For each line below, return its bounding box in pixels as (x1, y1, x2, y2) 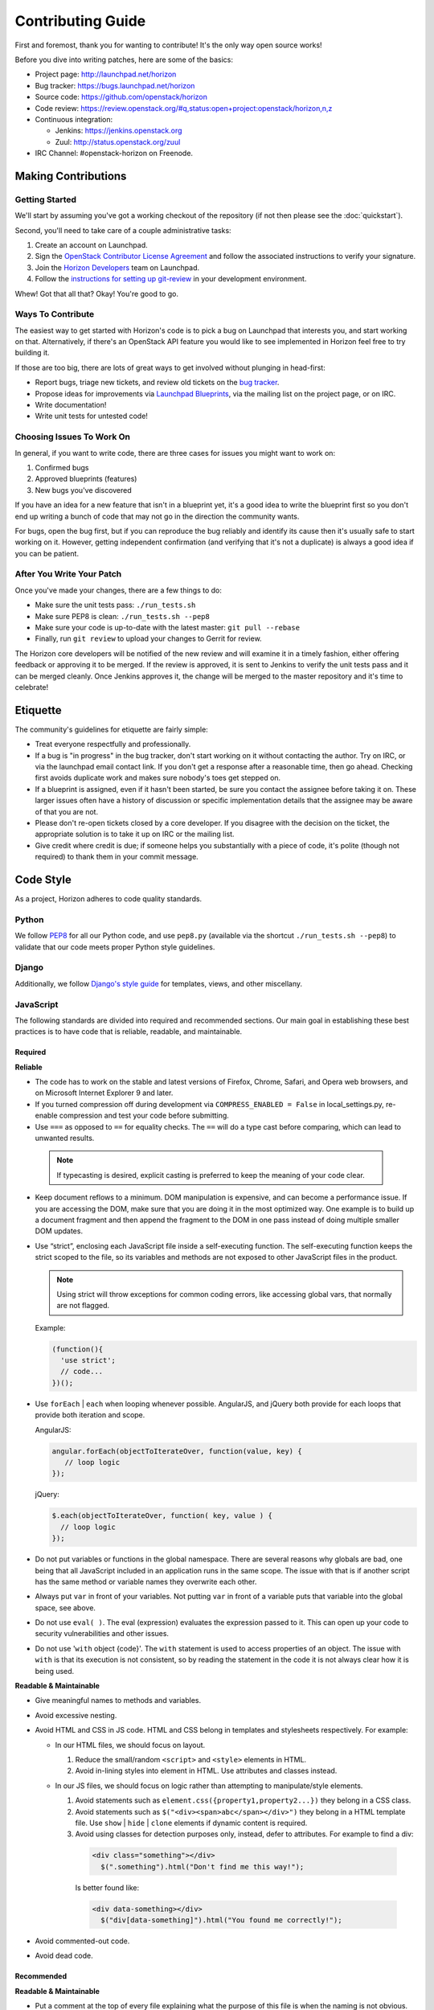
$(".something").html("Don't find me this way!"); (100, 1862, 305, 1871)
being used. (35, 1666, 75, 1676)
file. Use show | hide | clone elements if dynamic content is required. (75, 1818, 308, 1827)
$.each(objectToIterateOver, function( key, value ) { (51, 1512, 272, 1520)
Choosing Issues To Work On (14, 431, 131, 442)
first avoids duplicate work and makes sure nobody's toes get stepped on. (35, 773, 281, 783)
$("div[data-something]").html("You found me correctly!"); (100, 1916, 342, 1925)
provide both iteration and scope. (35, 1410, 145, 1420)
